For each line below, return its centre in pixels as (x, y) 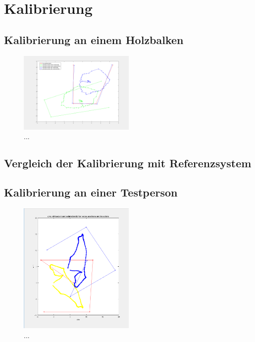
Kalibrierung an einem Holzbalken (94, 39)
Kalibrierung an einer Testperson (91, 192)
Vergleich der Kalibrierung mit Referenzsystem (128, 163)
